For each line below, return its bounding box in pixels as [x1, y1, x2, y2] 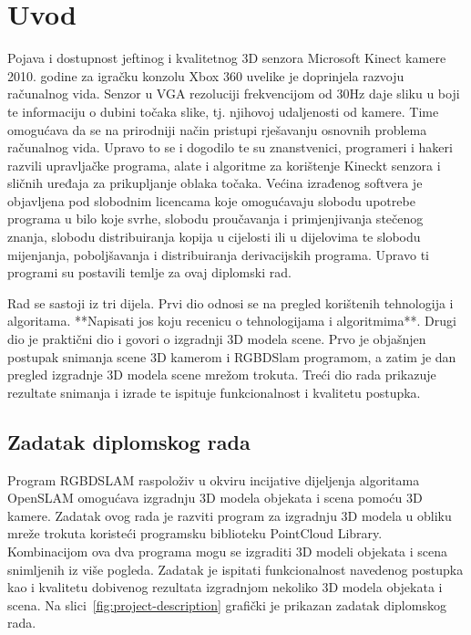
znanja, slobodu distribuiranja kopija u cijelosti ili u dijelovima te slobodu [7, 227, 421, 246]
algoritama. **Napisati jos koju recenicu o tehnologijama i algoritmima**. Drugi [7, 311, 456, 330]
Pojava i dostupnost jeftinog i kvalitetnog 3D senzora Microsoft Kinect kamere [7, 48, 446, 68]
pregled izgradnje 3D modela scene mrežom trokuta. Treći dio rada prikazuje [7, 365, 436, 384]
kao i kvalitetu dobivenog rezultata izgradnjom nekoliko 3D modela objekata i [7, 578, 443, 597]
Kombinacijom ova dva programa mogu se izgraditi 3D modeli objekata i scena [7, 541, 448, 560]
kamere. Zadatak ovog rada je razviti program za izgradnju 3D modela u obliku [7, 505, 452, 525]
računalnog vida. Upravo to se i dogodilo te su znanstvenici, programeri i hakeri [7, 138, 453, 157]
